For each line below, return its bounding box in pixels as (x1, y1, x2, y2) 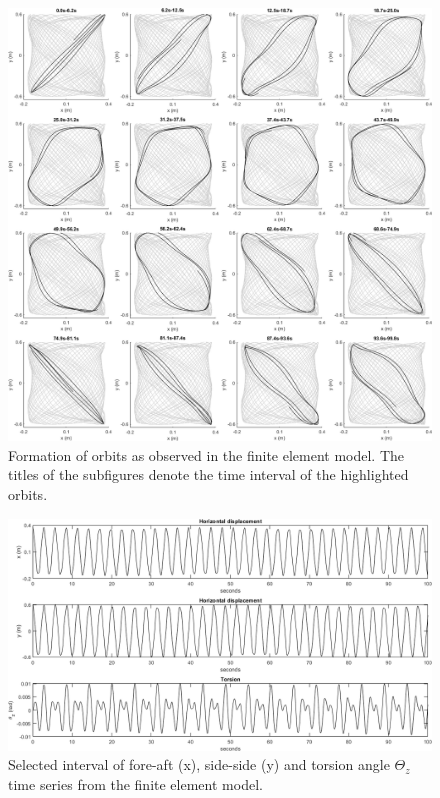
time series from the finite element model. (8, 773, 263, 794)
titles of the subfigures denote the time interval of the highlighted (8, 464, 409, 485)
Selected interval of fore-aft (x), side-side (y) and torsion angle (8, 754, 390, 775)
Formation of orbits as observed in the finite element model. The (8, 444, 405, 465)
